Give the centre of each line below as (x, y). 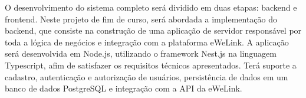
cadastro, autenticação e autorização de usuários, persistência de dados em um (147, 76)
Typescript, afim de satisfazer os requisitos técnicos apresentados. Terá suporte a (151, 65)
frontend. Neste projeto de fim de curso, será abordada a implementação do (141, 19)
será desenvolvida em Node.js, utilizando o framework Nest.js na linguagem (141, 53)
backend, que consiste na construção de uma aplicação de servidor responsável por (153, 30)
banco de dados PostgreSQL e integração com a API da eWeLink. (124, 88)
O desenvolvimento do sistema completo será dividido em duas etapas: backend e (151, 7)
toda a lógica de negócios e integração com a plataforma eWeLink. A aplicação (147, 42)
